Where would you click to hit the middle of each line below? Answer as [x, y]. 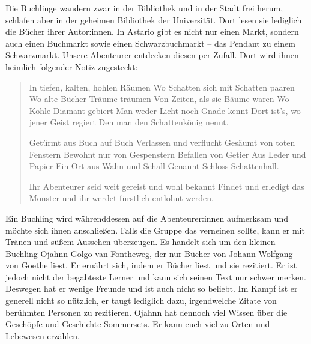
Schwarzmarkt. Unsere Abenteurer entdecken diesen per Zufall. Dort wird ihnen [152, 55]
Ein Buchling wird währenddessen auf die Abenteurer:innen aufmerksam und [147, 218]
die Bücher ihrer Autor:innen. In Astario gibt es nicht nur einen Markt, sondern [152, 32]
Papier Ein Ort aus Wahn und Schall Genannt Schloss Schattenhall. [154, 166]
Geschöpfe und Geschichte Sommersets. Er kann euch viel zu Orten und [138, 324]
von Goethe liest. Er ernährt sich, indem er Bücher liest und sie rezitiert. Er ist [151, 265]
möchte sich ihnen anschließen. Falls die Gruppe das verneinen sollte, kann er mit [155, 230]
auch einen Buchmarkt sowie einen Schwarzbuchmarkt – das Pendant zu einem [150, 43]
